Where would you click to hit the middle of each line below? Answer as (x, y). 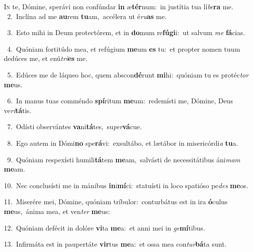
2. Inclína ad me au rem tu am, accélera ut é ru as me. (87, 16)
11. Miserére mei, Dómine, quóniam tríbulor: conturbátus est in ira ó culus (116, 202)
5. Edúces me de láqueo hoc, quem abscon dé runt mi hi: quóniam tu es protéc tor (128, 74)
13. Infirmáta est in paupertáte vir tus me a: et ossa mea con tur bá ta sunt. (115, 244)
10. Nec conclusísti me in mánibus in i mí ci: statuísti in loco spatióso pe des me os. (126, 185)
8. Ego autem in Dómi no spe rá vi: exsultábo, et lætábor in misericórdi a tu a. (123, 143)
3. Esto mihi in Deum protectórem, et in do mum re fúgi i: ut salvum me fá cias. (126, 32)
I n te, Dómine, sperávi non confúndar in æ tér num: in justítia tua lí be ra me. (119, 6)
